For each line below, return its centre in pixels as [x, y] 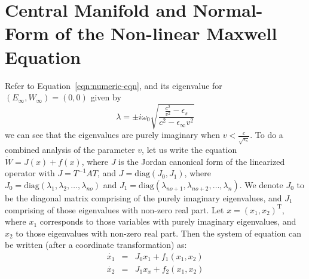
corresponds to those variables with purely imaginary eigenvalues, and [168, 221]
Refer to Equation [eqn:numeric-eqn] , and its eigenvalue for [114, 85]
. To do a [267, 135]
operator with [30, 173]
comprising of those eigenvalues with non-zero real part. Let [114, 209]
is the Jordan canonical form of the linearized [202, 161]
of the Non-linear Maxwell [166, 33]
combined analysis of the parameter [70, 150]
